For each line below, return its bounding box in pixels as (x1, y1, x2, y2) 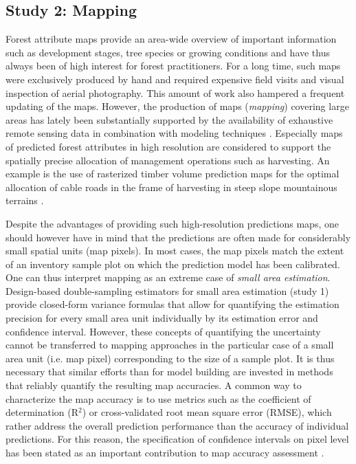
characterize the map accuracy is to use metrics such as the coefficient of (5, 391, 311, 406)
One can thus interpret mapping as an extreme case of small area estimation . (5, 270, 331, 285)
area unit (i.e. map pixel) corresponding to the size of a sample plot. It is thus (5, 351, 335, 365)
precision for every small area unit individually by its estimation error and (5, 311, 318, 325)
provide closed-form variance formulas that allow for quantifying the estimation (5, 297, 340, 311)
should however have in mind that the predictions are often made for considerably (5, 230, 351, 244)
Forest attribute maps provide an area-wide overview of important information (5, 32, 337, 46)
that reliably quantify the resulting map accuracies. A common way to (5, 378, 302, 393)
